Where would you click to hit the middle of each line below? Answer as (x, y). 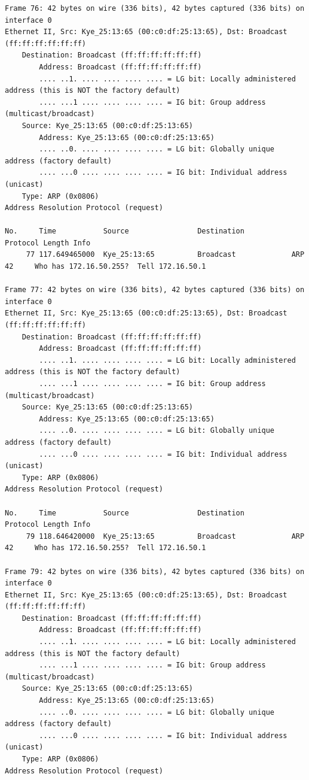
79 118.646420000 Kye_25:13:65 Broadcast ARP (165, 536)
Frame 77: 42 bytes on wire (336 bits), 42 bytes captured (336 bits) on (155, 290)
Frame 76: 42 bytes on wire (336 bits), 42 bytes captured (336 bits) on (155, 8)
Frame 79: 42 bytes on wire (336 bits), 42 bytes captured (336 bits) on (155, 571)
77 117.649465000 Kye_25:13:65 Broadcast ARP (165, 255)
